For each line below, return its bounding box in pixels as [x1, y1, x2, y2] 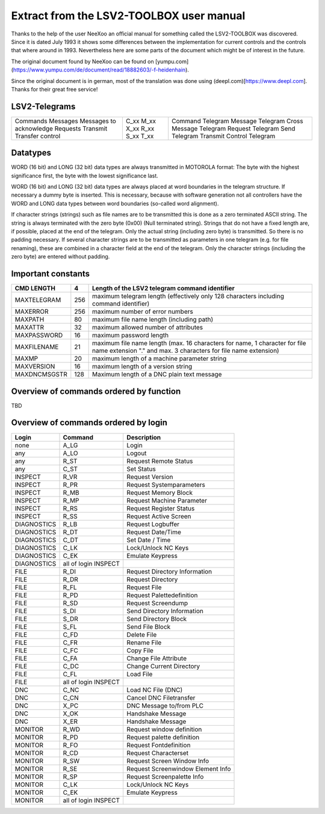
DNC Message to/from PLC [126, 701, 204, 709]
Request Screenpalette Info [126, 773, 204, 781]
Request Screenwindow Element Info [126, 764, 231, 773]
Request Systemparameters [126, 480, 206, 489]
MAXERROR [14, 307, 49, 316]
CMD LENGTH [14, 284, 55, 293]
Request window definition [126, 725, 202, 733]
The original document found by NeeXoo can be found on [11, 58, 154, 65]
